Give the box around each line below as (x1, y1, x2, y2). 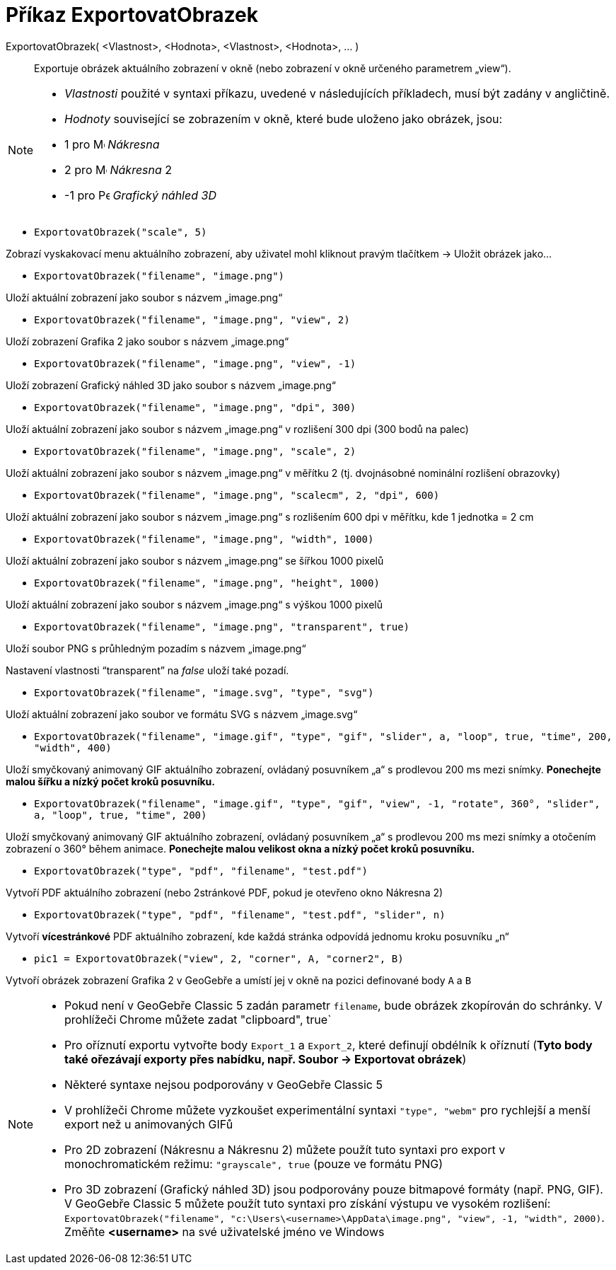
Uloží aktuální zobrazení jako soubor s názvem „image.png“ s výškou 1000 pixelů (6, 598, 383, 611)
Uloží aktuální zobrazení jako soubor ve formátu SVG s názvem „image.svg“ (6, 708, 358, 720)
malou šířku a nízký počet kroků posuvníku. (6, 775, 216, 787)
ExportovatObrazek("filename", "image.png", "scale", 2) (34, 445, 356, 457)
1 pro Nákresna (64, 137, 160, 151)
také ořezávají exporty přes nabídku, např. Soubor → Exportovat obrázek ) (64, 1051, 467, 1066)
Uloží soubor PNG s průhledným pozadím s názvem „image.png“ (6, 642, 306, 654)
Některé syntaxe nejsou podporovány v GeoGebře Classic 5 (64, 1077, 383, 1092)
